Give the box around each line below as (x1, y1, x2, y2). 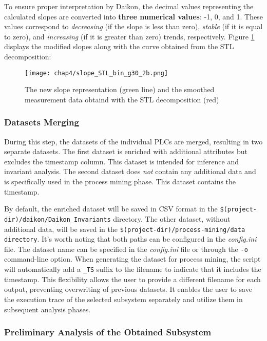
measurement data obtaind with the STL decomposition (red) (25, 94, 219, 104)
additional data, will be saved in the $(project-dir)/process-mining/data (4, 223, 245, 234)
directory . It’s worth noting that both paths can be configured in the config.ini (4, 233, 257, 244)
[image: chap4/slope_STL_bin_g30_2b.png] (25, 69, 168, 77)
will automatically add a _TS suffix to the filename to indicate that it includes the (4, 264, 261, 274)
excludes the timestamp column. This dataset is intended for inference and (4, 156, 239, 166)
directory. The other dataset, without (113, 213, 231, 224)
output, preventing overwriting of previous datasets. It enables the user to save (4, 284, 252, 294)
